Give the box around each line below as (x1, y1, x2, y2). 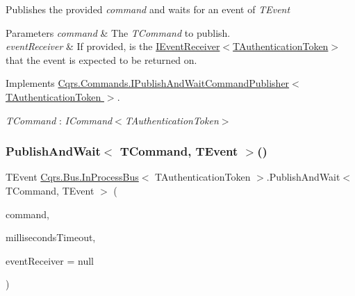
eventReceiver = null (6, 253, 94, 268)
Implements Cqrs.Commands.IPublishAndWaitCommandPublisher (6, 76, 290, 90)
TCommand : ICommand (6, 113, 113, 127)
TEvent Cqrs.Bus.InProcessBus (6, 170, 139, 184)
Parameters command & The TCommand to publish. (6, 25, 231, 40)
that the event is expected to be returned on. (6, 52, 197, 67)
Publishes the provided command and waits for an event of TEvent (6, 2, 290, 16)
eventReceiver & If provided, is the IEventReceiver (6, 39, 220, 54)
